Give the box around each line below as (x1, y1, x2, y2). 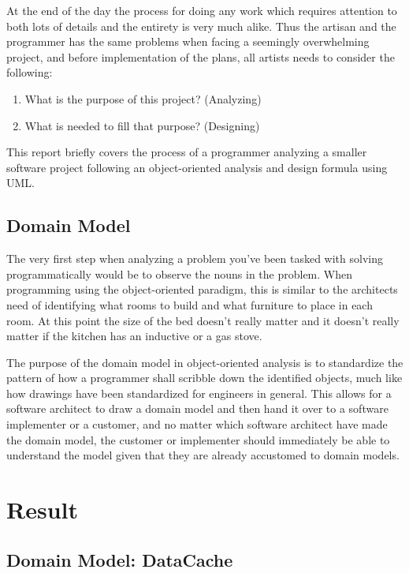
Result (6, 493, 78, 526)
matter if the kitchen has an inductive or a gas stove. (6, 328, 262, 344)
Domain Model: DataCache (6, 547, 233, 571)
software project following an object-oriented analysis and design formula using (6, 159, 388, 175)
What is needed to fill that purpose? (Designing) (24, 117, 260, 133)
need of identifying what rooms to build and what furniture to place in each (6, 296, 373, 313)
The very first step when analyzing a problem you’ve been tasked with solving (6, 250, 383, 267)
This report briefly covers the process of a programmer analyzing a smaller (6, 144, 367, 160)
